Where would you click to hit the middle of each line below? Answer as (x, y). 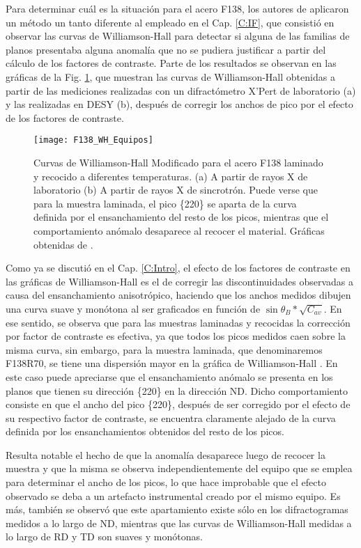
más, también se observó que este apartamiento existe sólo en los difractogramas (177, 509)
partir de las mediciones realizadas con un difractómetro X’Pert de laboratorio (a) (181, 90)
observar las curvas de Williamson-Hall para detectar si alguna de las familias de (178, 36)
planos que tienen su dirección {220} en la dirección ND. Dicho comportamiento (177, 390)
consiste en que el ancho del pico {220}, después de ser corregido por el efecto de (178, 404)
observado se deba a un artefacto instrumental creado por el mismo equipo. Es (173, 495)
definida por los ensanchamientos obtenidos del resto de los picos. (145, 431)
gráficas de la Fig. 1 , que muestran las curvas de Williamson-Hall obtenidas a (170, 76)
